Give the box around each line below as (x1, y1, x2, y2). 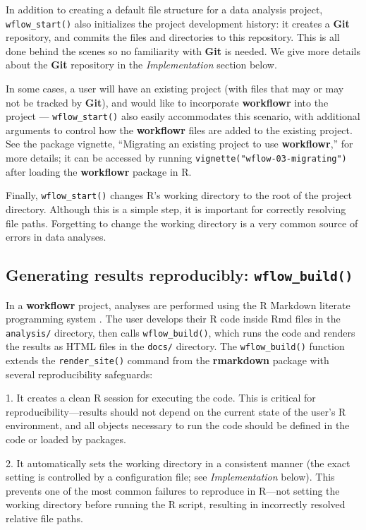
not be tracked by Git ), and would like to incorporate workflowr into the (6, 95, 329, 109)
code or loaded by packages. (6, 432, 126, 447)
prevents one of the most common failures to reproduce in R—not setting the (6, 483, 340, 498)
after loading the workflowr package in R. (6, 164, 192, 179)
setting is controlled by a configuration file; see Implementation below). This (6, 469, 335, 484)
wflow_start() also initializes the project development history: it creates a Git (6, 16, 350, 30)
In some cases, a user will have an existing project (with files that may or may (6, 81, 344, 96)
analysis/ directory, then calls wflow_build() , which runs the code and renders (6, 325, 355, 339)
